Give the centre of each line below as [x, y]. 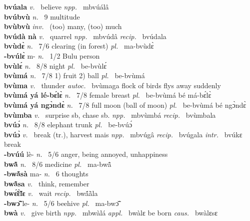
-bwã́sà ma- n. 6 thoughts [46, 174]
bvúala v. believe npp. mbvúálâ [56, 7]
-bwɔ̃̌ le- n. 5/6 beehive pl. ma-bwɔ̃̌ [61, 203]
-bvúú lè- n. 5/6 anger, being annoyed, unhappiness [86, 154]
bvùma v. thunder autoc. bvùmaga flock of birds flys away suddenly [112, 85]
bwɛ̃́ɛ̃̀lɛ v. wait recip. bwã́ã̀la [51, 193]
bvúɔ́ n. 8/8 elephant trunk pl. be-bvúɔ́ [68, 125]
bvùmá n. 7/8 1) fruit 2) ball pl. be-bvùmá [74, 75]
